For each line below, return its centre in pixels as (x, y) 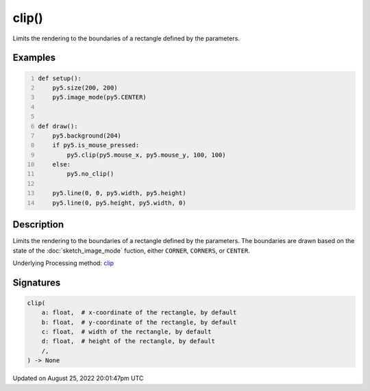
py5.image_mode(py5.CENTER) (99, 97)
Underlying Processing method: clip (63, 263)
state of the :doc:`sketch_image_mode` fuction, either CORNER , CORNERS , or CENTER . (131, 251)
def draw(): (58, 126)
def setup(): (60, 78)
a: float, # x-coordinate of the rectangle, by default (139, 313)
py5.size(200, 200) (85, 88)
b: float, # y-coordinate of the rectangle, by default (139, 322)
